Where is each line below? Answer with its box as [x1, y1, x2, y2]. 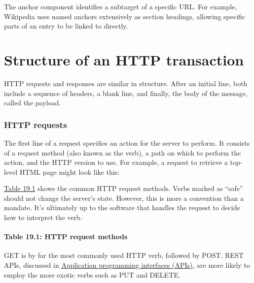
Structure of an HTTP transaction [4, 49, 244, 69]
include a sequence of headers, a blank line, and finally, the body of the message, [4, 88, 248, 98]
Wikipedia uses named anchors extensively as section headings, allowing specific [4, 11, 246, 21]
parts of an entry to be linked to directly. [4, 21, 128, 31]
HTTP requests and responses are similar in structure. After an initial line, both [4, 78, 248, 88]
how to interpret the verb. [4, 212, 82, 222]
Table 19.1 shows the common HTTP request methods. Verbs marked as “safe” [4, 183, 243, 193]
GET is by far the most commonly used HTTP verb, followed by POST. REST [4, 250, 244, 260]
